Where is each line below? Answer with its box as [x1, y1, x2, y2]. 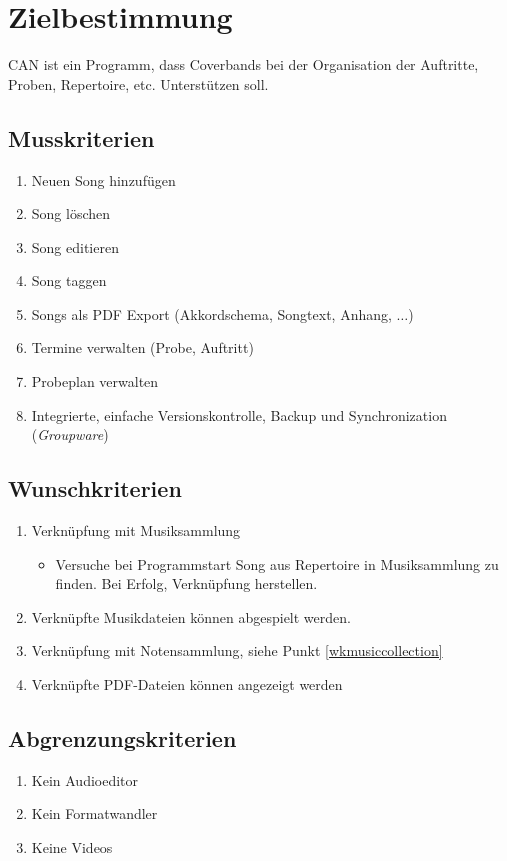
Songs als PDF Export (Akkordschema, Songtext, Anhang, [31, 303, 392, 324]
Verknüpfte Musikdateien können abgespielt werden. [31, 606, 351, 627]
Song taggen [31, 270, 107, 291]
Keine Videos [31, 837, 113, 858]
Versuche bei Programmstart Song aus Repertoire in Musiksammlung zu [55, 553, 499, 574]
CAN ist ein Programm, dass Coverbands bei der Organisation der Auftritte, [8, 54, 479, 75]
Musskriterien [8, 122, 155, 153]
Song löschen [31, 203, 111, 224]
